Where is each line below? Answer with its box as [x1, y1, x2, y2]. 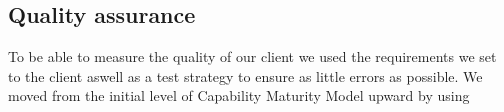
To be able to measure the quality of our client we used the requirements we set [8, 46, 497, 67]
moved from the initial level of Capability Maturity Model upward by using [8, 85, 470, 106]
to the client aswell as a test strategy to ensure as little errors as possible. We [8, 65, 483, 86]
